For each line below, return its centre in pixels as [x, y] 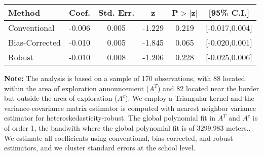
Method [24, 12]
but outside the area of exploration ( [61, 98]
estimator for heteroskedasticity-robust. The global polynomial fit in [110, 118]
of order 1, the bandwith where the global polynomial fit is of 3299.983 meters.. [127, 127]
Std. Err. [117, 12]
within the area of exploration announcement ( [77, 88]
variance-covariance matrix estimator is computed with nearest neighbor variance [130, 108]
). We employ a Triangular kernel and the [190, 98]
